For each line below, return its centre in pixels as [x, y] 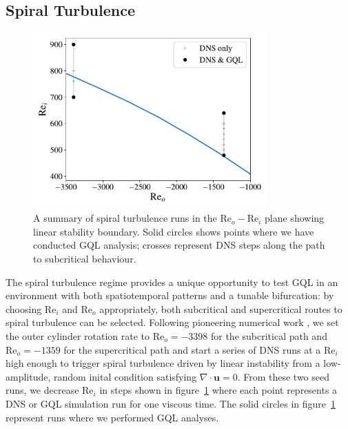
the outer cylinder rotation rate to [78, 335]
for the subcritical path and [269, 335]
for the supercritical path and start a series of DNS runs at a [192, 349]
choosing [24, 308]
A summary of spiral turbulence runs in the [125, 218]
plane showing [295, 218]
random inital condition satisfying [125, 376]
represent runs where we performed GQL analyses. [112, 417]
